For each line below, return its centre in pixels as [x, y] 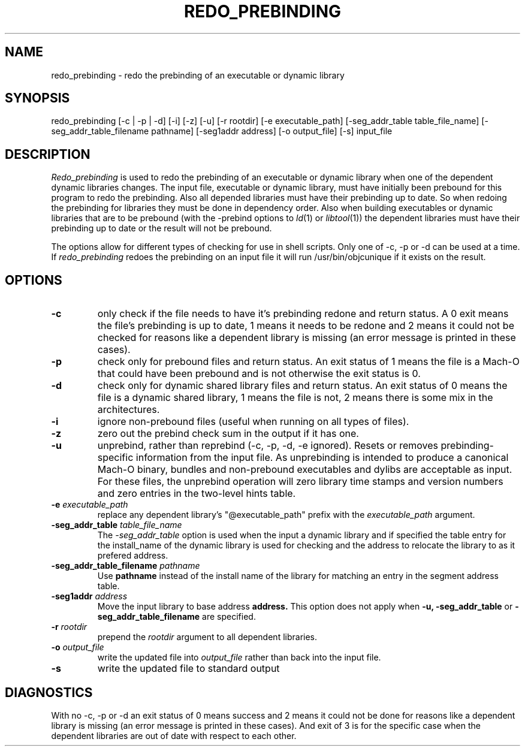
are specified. [229, 617]
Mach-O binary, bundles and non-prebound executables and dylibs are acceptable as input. [305, 470]
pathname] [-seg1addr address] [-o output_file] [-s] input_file [272, 131]
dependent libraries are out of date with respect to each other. [174, 735]
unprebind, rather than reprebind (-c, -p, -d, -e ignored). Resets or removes [268, 446]
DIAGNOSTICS [49, 692]
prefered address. [133, 556]
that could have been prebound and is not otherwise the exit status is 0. [259, 374]
